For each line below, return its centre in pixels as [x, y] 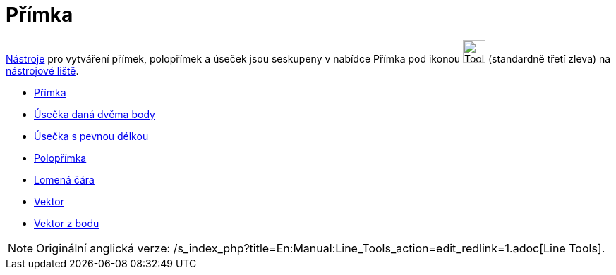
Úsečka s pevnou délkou [91, 136]
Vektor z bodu [67, 223]
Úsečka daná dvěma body [95, 114]
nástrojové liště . [42, 70]
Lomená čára [64, 179]
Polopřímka [60, 158]
